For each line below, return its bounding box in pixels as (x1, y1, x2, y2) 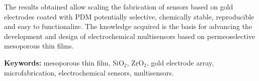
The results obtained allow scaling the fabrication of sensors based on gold (4, 1, 233, 11)
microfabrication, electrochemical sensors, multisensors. (4, 67, 174, 77)
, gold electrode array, (146, 57, 214, 67)
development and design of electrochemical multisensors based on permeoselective (4, 30, 255, 41)
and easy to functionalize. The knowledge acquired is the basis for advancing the (4, 21, 252, 31)
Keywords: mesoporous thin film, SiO (4, 57, 124, 67)
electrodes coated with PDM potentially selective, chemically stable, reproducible (4, 11, 254, 21)
